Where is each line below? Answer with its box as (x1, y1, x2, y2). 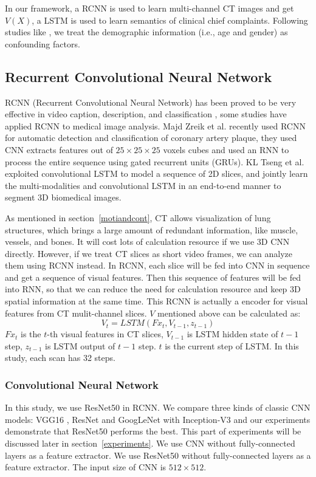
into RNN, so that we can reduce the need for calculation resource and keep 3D (5, 283, 301, 295)
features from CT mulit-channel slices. (5, 306, 147, 319)
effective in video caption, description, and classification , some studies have (5, 108, 287, 120)
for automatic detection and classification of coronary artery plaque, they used (5, 131, 297, 144)
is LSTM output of (45, 339, 115, 352)
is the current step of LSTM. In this (165, 339, 299, 352)
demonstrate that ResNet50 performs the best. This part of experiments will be (5, 425, 301, 438)
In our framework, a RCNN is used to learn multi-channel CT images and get (5, 2, 294, 14)
